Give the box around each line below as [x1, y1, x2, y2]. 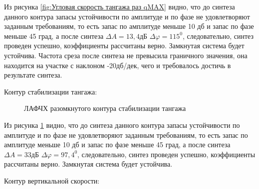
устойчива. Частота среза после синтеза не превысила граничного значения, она [4, 50, 248, 60]
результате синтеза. [4, 70, 62, 80]
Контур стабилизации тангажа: [4, 86, 97, 96]
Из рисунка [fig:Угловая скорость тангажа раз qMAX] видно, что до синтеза [4, 1, 235, 11]
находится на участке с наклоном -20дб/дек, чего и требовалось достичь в [4, 60, 231, 70]
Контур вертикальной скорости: [4, 175, 100, 186]
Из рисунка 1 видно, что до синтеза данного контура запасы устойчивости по [4, 119, 240, 130]
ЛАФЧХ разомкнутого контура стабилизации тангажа [24, 103, 186, 113]
